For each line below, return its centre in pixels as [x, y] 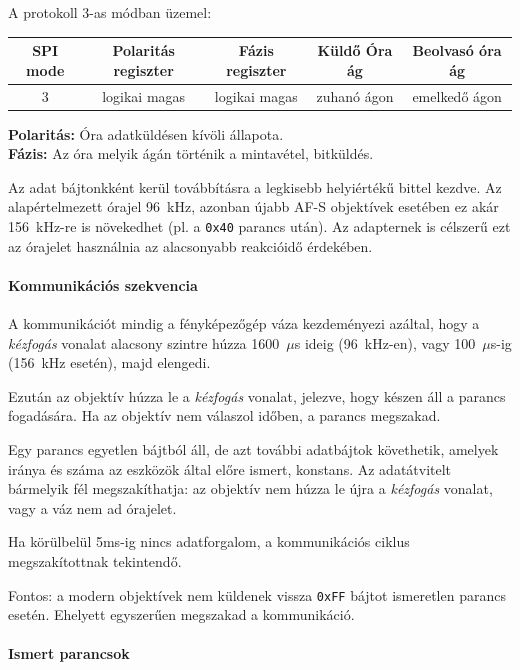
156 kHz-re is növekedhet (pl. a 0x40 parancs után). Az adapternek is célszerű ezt [259, 226]
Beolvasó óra [457, 50]
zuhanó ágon [355, 95]
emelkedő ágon [457, 95]
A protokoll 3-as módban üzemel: [110, 12]
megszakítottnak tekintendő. [95, 560]
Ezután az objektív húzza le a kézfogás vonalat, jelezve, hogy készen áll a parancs [257, 395]
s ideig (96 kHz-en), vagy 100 [385, 342]
